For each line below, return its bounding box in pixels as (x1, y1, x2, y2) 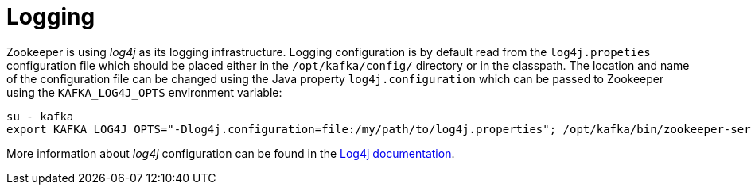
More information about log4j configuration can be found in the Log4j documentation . (6, 146, 455, 160)
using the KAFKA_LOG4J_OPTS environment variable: (6, 85, 282, 99)
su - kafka (6, 109, 74, 123)
